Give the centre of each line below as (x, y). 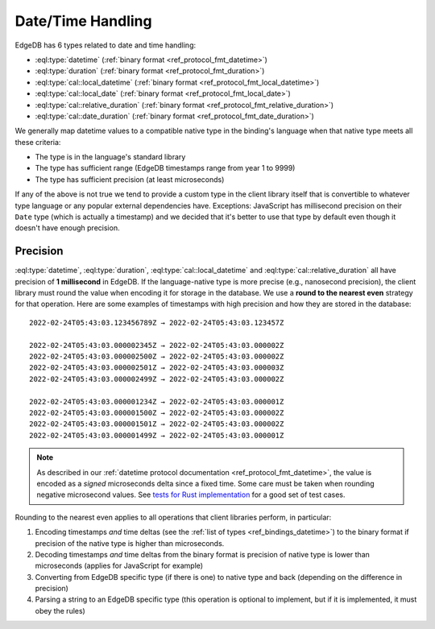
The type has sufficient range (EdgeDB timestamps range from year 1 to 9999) (165, 168)
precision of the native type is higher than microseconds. (130, 543)
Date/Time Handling (83, 21)
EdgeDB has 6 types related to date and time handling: (106, 45)
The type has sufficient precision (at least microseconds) (130, 179)
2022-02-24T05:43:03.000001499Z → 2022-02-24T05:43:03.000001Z (157, 435)
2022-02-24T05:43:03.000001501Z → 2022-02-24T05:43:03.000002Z (157, 424)
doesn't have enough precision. (67, 228)
